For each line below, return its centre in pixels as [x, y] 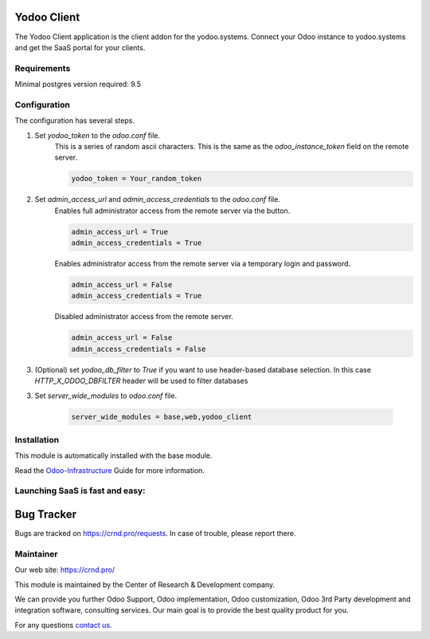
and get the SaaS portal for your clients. [80, 47]
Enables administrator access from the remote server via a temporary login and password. [203, 264]
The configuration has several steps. [75, 120]
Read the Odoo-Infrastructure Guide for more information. [109, 470]
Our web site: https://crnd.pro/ [65, 570]
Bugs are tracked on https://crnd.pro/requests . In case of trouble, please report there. [155, 534]
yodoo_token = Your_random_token [137, 179]
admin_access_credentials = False [139, 349]
